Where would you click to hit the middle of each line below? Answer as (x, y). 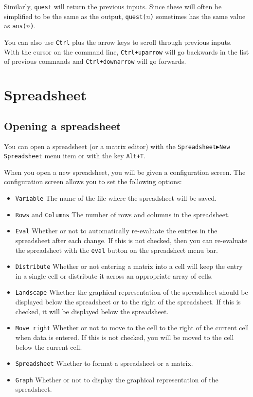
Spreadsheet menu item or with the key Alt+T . (75, 156)
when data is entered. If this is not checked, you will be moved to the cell (125, 337)
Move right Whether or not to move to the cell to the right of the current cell (132, 328)
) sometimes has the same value (198, 16)
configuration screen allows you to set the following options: (93, 181)
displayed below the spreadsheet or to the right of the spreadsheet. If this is (128, 302)
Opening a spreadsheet (63, 125)
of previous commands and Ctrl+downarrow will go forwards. (95, 61)
